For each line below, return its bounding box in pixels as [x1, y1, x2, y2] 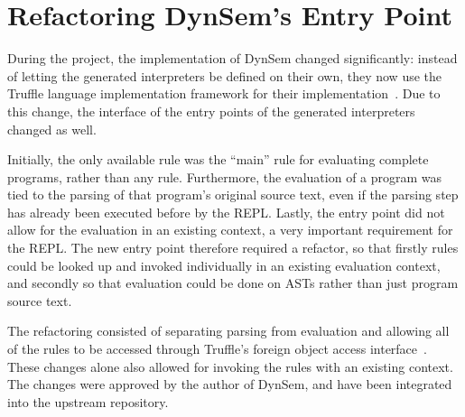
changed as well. [7, 119, 97, 138]
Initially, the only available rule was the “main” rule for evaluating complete [7, 150, 429, 169]
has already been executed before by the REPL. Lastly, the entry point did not [7, 202, 445, 221]
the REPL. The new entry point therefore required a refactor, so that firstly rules [7, 238, 459, 257]
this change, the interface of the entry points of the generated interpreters [7, 101, 415, 120]
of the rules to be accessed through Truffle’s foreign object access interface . [7, 339, 427, 358]
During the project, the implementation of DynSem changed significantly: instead [7, 49, 458, 68]
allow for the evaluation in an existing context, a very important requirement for [7, 220, 453, 239]
